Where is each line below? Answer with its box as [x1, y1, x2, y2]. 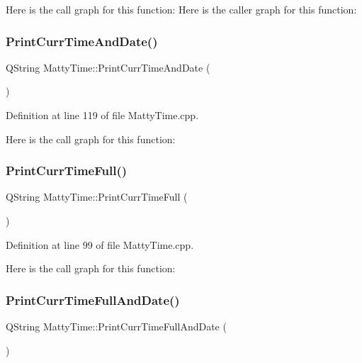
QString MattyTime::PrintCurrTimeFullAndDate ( [6, 319, 227, 333]
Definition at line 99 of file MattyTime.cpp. [6, 237, 194, 252]
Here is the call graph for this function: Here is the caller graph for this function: [6, 2, 357, 16]
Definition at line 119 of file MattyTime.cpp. [6, 108, 199, 122]
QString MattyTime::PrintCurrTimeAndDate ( [6, 60, 210, 74]
